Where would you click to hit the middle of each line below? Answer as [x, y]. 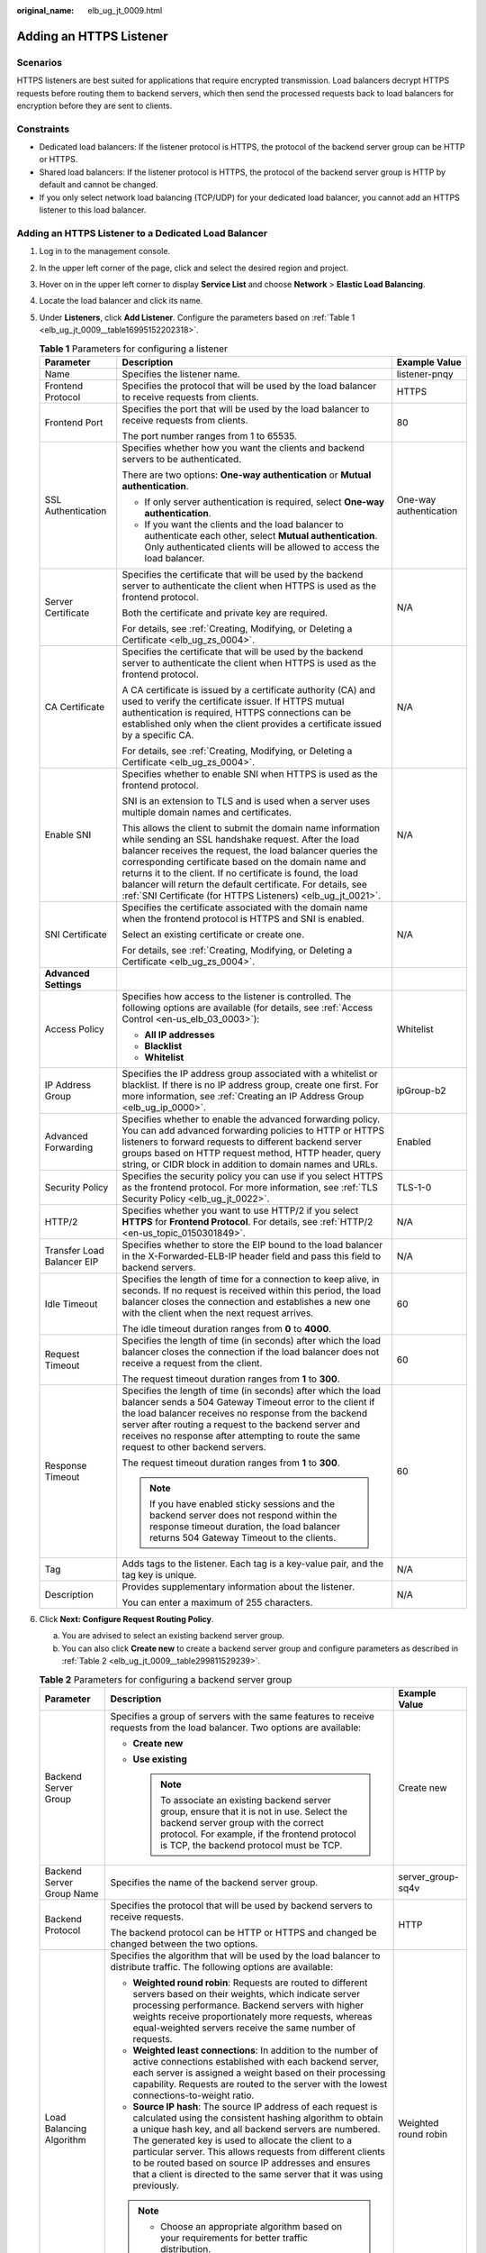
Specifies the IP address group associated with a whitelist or [250, 1073]
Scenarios [40, 62]
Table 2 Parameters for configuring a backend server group [166, 1679]
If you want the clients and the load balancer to [244, 524]
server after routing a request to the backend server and [241, 1424]
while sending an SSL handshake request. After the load [241, 839]
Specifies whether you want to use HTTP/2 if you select [240, 1210]
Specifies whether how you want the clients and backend [243, 448]
